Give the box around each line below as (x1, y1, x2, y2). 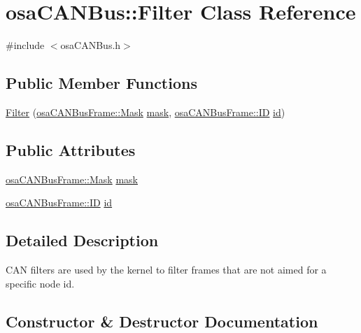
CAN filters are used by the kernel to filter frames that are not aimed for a (6, 262, 327, 277)
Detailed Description (6, 229, 159, 251)
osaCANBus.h (60, 38, 121, 52)
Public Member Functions (6, 72, 197, 94)
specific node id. (6, 276, 75, 290)
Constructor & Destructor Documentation (6, 310, 318, 332)
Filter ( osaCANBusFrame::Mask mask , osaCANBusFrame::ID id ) (6, 104, 285, 119)
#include (6, 38, 45, 52)
